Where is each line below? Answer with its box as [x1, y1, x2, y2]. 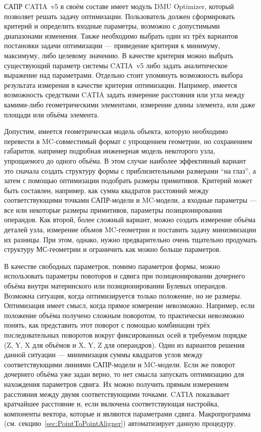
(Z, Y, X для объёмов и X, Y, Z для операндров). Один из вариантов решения [4, 339, 245, 350]
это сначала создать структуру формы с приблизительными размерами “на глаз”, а [4, 165, 256, 176]
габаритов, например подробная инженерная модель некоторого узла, [4, 146, 215, 156]
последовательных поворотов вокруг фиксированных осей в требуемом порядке [4, 330, 247, 340]
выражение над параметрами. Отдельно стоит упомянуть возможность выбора [4, 70, 243, 80]
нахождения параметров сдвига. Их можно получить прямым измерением [4, 378, 229, 389]
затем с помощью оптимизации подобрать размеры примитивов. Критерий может [4, 175, 252, 186]
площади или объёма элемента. [4, 109, 99, 119]
